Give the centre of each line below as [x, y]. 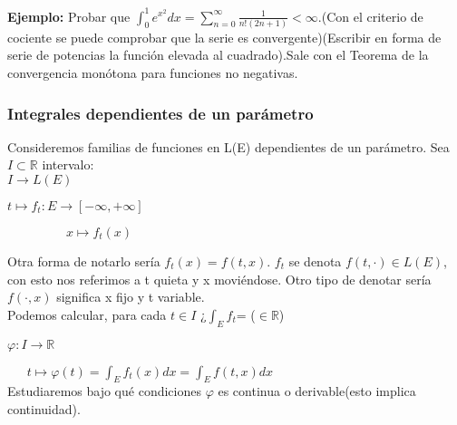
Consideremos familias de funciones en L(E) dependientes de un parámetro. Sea [228, 146]
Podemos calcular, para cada [87, 314]
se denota [315, 261]
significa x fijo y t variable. [131, 297]
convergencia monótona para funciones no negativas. [153, 72]
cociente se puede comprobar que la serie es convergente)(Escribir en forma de [224, 37]
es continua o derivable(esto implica [317, 391]
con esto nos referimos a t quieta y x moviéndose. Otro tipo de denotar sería [219, 279]
